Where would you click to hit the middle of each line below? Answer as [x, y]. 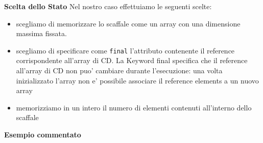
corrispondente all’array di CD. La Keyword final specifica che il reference [132, 60]
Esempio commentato [43, 134]
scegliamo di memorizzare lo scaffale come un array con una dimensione [128, 23]
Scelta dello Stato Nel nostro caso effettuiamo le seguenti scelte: [108, 6]
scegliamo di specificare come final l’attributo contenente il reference [125, 50]
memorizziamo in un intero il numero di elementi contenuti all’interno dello [134, 107]
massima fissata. [41, 33]
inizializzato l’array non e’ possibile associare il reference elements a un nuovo [137, 80]
